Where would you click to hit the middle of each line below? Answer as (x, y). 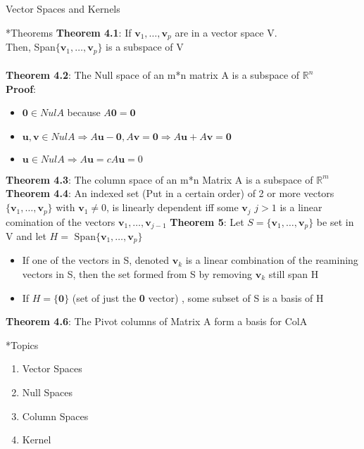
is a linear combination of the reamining (272, 260)
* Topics (22, 344)
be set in (335, 221)
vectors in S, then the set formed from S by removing (137, 274)
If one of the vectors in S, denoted (95, 260)
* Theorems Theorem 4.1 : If (69, 32)
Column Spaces (55, 416)
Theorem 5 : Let (207, 221)
